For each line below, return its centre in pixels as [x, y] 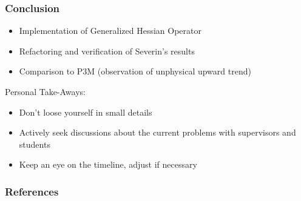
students [35, 144]
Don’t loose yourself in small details [86, 112]
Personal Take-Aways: [45, 91]
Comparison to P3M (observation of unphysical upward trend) [135, 71]
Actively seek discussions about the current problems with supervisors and [157, 132]
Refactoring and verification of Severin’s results [107, 51]
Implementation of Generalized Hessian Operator [110, 31]
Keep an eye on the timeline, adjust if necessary [108, 164]
